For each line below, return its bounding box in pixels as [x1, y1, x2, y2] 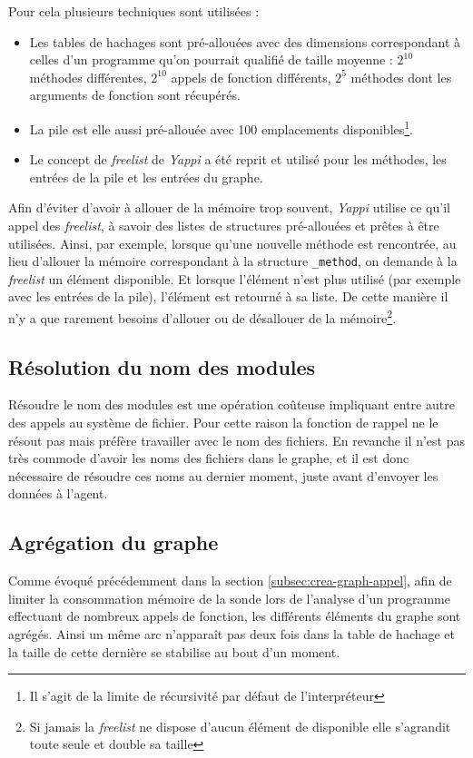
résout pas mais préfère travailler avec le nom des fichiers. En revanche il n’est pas [8, 430, 465, 449]
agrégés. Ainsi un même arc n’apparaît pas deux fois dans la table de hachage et [8, 625, 456, 644]
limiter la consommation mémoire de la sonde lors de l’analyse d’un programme [8, 588, 450, 607]
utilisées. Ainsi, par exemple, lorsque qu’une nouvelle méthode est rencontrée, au [8, 233, 457, 252]
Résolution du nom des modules [8, 352, 316, 380]
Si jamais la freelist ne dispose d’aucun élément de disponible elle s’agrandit [29, 716, 451, 735]
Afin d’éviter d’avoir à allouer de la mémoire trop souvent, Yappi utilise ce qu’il [8, 198, 450, 217]
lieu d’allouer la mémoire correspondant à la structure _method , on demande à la [8, 251, 458, 271]
